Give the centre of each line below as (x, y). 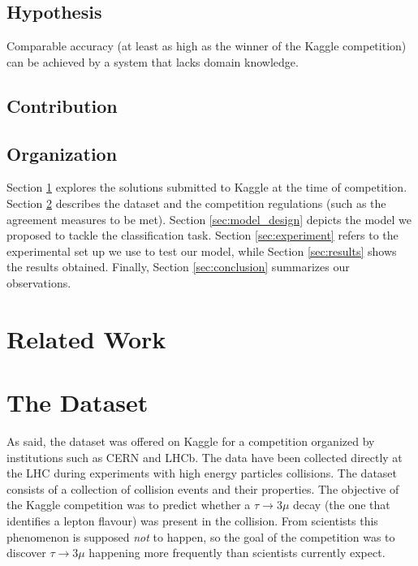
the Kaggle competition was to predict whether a (129, 505)
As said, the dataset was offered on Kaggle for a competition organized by (191, 441)
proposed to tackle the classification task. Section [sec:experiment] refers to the (203, 235)
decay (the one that (342, 505)
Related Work (86, 338)
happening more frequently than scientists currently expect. (237, 553)
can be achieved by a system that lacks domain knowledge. (153, 61)
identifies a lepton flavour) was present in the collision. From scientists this (192, 521)
